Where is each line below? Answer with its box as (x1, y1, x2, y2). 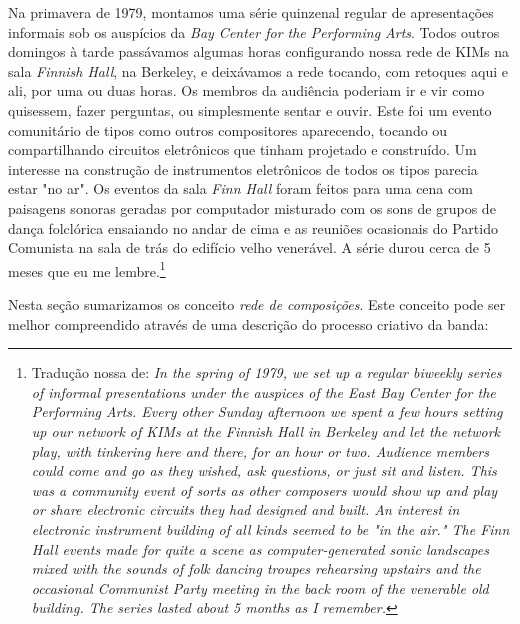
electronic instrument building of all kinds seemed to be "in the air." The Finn (31, 518, 510, 539)
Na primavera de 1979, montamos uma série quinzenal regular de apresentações (8, 2, 494, 22)
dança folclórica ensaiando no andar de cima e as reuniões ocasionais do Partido (8, 217, 498, 238)
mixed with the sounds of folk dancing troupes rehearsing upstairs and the (31, 558, 481, 579)
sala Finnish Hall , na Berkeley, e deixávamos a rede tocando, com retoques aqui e (8, 60, 508, 81)
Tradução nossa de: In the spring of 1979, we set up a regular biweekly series (31, 362, 502, 383)
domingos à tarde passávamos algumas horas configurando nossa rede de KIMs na (8, 41, 509, 62)
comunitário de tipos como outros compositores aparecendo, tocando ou (8, 119, 448, 140)
